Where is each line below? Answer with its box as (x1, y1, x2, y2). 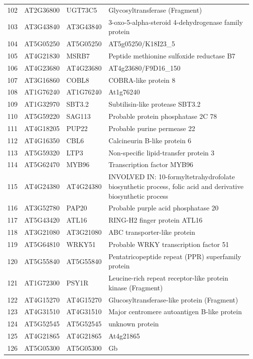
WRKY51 (66, 239, 96, 249)
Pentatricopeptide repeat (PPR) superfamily (108, 251, 241, 261)
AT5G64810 (24, 239, 60, 249)
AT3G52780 (24, 203, 60, 213)
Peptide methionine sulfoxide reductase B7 (108, 50, 235, 60)
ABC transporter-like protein (108, 227, 196, 237)
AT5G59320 (24, 147, 60, 157)
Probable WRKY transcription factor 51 (108, 239, 229, 249)
